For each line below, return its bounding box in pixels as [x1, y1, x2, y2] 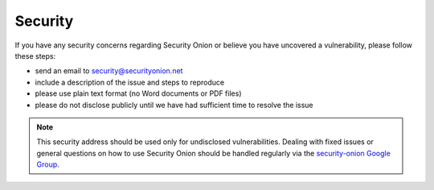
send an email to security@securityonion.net [35, 66, 183, 76]
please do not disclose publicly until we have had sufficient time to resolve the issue [35, 100, 313, 109]
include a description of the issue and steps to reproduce [35, 77, 225, 87]
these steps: [14, 51, 56, 60]
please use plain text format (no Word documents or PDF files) [35, 89, 242, 98]
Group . [36, 159, 59, 169]
